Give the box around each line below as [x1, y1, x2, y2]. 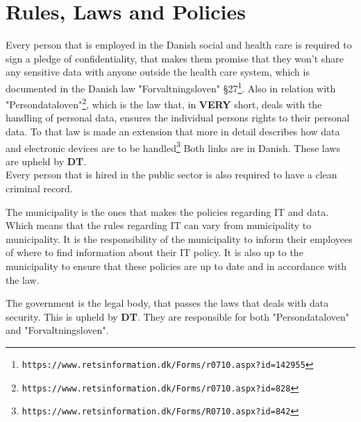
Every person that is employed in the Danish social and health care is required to [6, 37, 352, 52]
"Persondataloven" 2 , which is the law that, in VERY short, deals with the [6, 95, 322, 111]
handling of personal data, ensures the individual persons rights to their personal [6, 110, 350, 125]
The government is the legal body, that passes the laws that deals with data [6, 296, 329, 310]
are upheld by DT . [6, 153, 87, 168]
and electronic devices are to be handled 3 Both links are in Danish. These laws [6, 138, 340, 155]
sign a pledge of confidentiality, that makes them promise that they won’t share [6, 51, 344, 65]
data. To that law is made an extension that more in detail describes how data [6, 124, 340, 138]
